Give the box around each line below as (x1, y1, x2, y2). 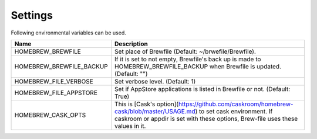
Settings (11, 9, 53, 22)
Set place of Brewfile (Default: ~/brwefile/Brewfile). (114, 47, 257, 55)
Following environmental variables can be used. (11, 29, 126, 36)
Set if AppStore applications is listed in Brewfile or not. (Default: (114, 85, 291, 93)
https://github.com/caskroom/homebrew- (178, 100, 294, 108)
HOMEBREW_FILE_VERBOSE (14, 77, 93, 85)
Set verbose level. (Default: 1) (114, 77, 196, 85)
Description (114, 40, 148, 48)
